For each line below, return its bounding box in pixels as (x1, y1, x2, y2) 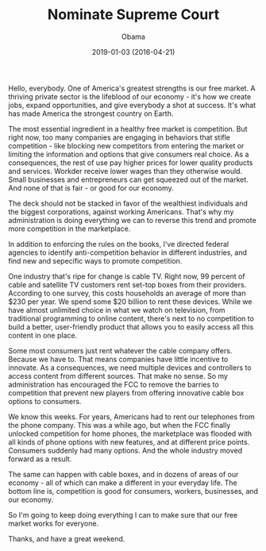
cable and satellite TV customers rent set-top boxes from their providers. (8, 279, 247, 289)
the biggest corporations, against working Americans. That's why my (8, 206, 234, 216)
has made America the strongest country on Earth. (8, 109, 174, 118)
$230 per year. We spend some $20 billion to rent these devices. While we (8, 296, 253, 306)
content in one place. (8, 330, 78, 340)
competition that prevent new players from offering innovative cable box (8, 387, 245, 398)
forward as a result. (8, 454, 72, 464)
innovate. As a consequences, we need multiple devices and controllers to (8, 363, 252, 372)
